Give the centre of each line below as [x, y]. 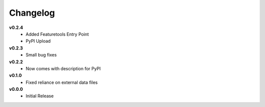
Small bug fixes [41, 55]
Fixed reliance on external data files [62, 82]
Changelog [32, 13]
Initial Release [40, 96]
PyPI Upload [38, 41]
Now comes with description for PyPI [63, 68]
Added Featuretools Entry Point [57, 34]
